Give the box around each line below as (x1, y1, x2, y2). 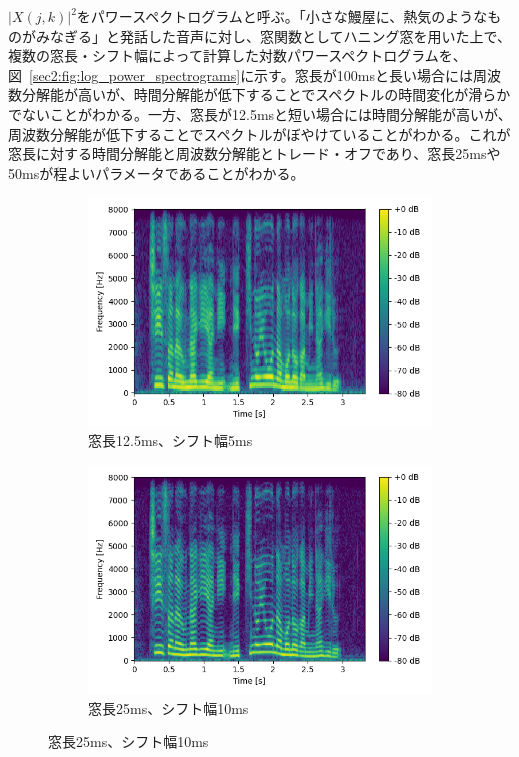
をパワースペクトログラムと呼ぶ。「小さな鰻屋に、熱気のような (76, 6, 488, 26)
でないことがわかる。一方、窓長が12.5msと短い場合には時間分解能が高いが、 (8, 103, 512, 124)
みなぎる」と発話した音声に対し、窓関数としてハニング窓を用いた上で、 (35, 25, 512, 46)
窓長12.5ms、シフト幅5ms (88, 430, 253, 451)
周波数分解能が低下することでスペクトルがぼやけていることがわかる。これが (8, 123, 511, 144)
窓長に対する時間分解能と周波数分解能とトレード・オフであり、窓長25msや (8, 143, 501, 164)
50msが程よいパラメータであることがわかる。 (8, 162, 305, 183)
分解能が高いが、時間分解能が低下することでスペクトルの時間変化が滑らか (21, 84, 511, 105)
